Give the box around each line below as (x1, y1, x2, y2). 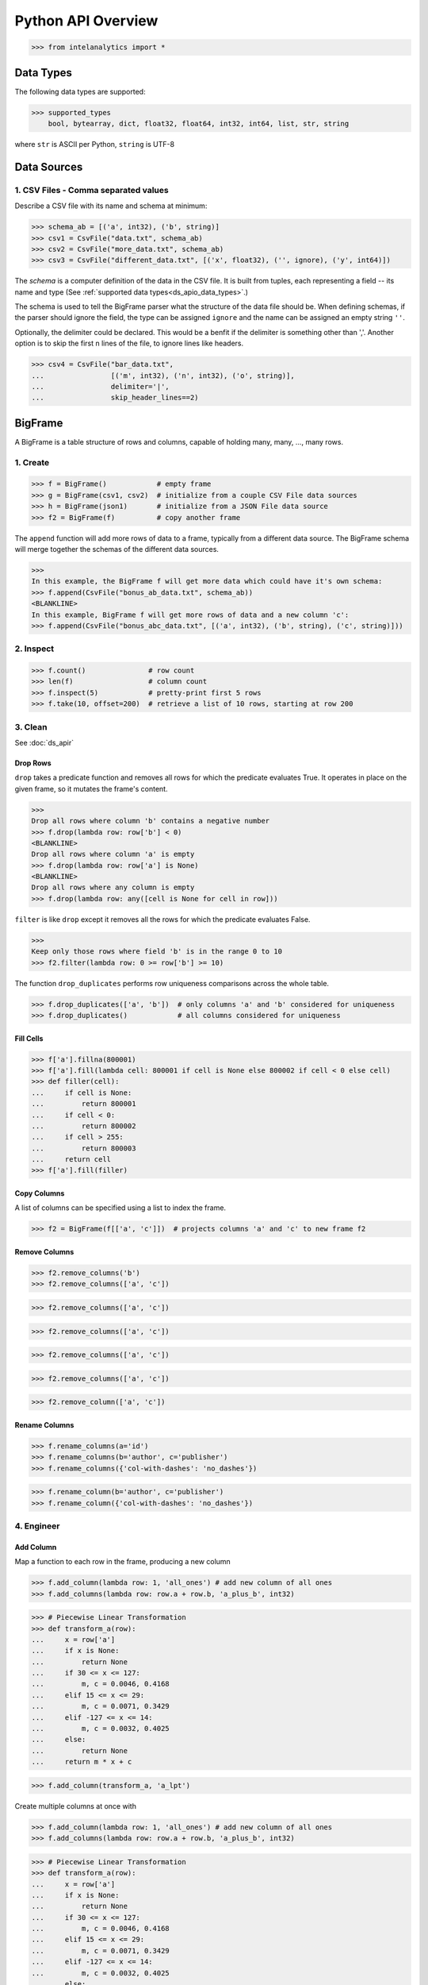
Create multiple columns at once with (14, 1801, 136, 1810)
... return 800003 (31, 1143, 136, 1153)
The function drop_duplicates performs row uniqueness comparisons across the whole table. (14, 978, 329, 988)
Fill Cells (14, 1033, 44, 1043)
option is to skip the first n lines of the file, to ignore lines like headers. (14, 338, 244, 349)
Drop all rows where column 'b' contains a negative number (31, 816, 270, 826)
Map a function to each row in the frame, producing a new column (14, 1557, 231, 1567)
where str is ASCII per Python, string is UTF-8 (14, 140, 174, 148)
